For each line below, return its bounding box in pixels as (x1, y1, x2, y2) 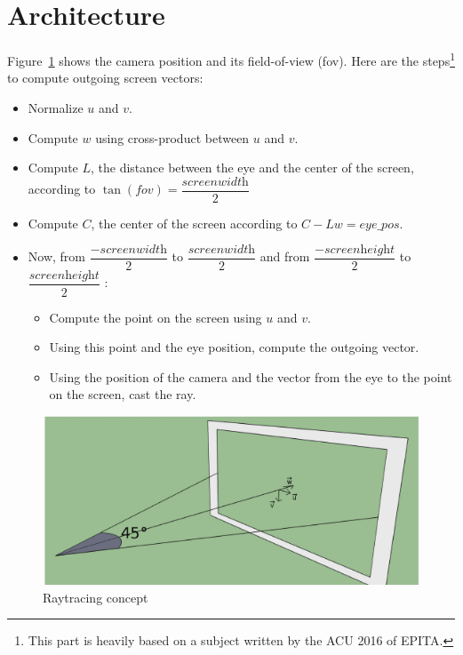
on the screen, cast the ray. (49, 385, 196, 403)
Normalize (28, 98, 84, 116)
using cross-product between (95, 128, 250, 147)
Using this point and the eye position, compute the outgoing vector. (49, 338, 419, 356)
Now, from (28, 247, 86, 266)
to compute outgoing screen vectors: (7, 68, 204, 87)
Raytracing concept (43, 587, 148, 606)
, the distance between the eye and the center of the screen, (91, 158, 414, 177)
